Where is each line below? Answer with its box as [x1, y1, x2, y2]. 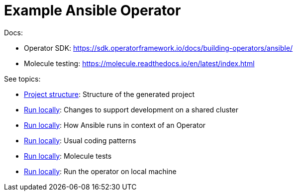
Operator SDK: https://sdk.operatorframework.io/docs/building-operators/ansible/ [24, 43, 293, 52]
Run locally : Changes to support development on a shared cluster [24, 105, 239, 114]
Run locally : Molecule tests [24, 151, 112, 160]
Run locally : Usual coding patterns [24, 136, 136, 145]
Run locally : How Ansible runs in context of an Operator [24, 120, 206, 129]
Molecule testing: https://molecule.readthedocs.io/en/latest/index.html [24, 59, 255, 68]
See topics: [4, 74, 41, 83]
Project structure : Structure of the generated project [24, 90, 195, 98]
